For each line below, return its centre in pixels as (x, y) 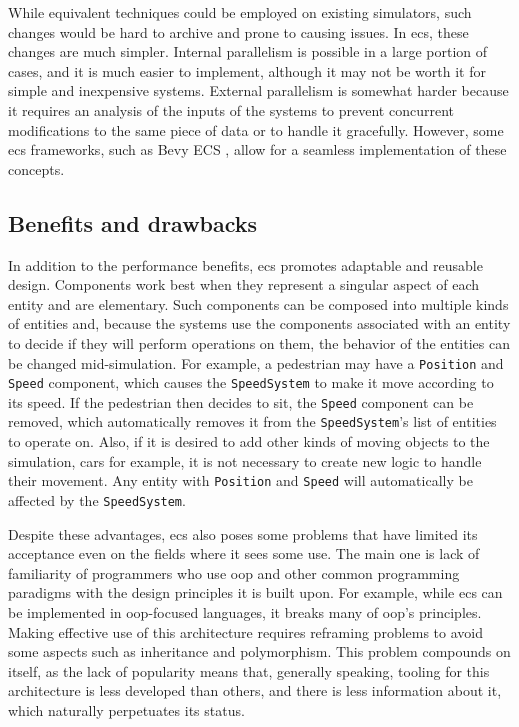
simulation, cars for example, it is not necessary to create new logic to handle (245, 460)
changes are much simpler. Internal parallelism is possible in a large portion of (248, 51)
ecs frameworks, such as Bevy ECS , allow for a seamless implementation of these (257, 149)
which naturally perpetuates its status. (126, 709)
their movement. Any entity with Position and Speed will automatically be (240, 480)
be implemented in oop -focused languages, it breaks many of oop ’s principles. (245, 612)
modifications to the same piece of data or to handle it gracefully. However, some (256, 129)
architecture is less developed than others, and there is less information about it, (255, 690)
